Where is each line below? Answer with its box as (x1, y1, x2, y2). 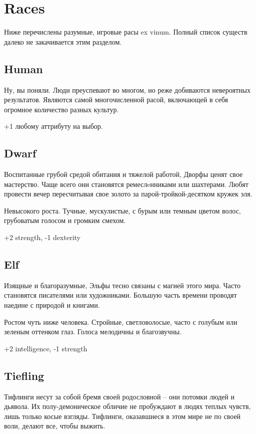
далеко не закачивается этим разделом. (4, 36, 122, 47)
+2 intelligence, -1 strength (4, 343, 87, 353)
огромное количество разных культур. (4, 104, 119, 114)
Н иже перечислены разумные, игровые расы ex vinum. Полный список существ (4, 27, 247, 37)
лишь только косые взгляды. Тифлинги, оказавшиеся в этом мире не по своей (4, 410, 241, 421)
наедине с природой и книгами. (4, 300, 100, 310)
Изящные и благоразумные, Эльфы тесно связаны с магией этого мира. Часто (4, 280, 240, 290)
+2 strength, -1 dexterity (4, 232, 80, 243)
